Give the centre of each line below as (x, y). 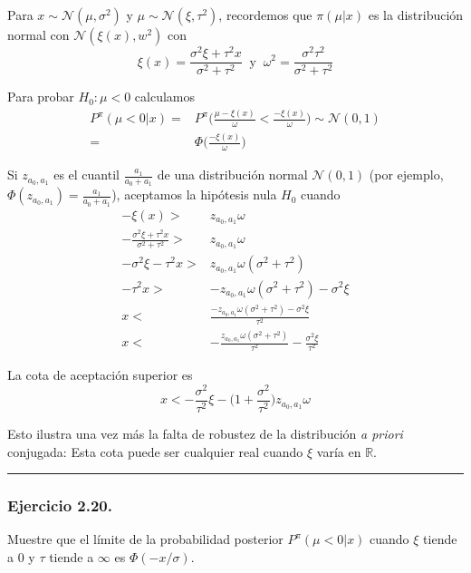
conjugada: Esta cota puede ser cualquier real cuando (155, 451)
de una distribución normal (232, 175)
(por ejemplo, (406, 175)
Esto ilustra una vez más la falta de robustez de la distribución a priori (205, 433)
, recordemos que (265, 15)
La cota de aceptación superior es (100, 375)
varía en (339, 451)
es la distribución (416, 15)
